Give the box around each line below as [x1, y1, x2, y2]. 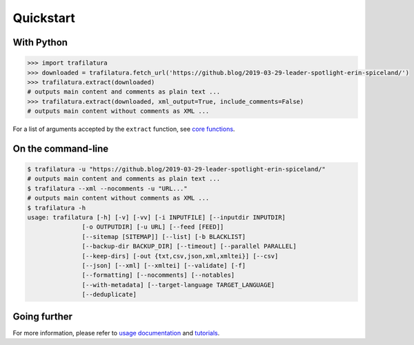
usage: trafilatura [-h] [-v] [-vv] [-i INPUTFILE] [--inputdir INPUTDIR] [27, 213, 286, 222]
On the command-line [12, 143, 109, 154]
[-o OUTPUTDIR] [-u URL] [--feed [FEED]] [81, 223, 224, 231]
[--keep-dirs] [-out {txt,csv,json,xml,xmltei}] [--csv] [81, 252, 279, 260]
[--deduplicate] [81, 291, 137, 299]
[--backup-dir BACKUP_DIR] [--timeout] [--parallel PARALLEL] [81, 242, 297, 251]
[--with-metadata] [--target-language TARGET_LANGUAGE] [81, 281, 275, 289]
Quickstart [12, 10, 76, 25]
